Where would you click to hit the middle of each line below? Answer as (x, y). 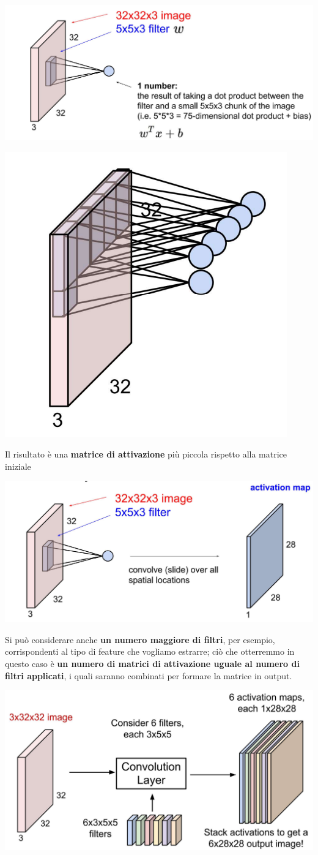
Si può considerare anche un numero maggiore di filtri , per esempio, (140, 639)
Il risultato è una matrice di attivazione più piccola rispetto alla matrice (146, 454)
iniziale (18, 466)
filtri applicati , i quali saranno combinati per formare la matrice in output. (149, 675)
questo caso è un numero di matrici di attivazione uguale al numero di (152, 663)
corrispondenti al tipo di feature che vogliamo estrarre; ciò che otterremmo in (150, 651)
